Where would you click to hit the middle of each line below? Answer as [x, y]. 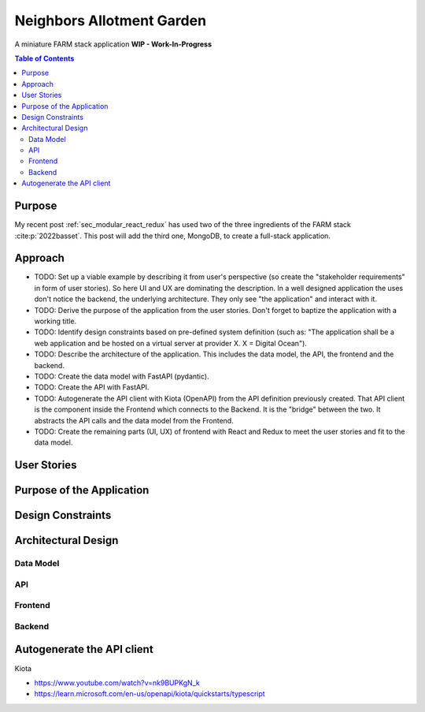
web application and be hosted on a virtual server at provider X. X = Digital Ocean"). [170, 343]
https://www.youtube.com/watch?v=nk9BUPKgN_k [117, 683]
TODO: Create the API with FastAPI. [92, 387]
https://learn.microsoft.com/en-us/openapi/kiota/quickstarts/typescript [150, 694]
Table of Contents [44, 58]
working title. [55, 321]
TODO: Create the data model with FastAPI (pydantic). [122, 376]
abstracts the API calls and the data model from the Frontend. [134, 420]
